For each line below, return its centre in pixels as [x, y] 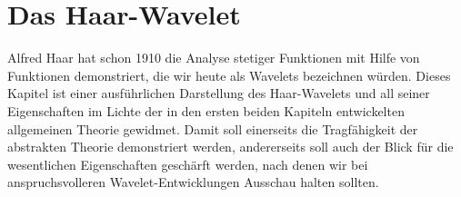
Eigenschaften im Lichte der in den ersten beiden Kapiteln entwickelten [206, 110]
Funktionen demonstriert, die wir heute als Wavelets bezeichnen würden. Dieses [229, 75]
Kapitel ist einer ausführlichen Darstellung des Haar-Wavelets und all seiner [219, 93]
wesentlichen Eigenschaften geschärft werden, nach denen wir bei [188, 164]
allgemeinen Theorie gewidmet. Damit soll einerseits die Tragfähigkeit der [213, 128]
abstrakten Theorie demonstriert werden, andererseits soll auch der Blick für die [230, 147]
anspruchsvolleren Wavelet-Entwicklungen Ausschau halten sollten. [193, 182]
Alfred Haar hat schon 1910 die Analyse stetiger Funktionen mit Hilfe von [214, 58]
